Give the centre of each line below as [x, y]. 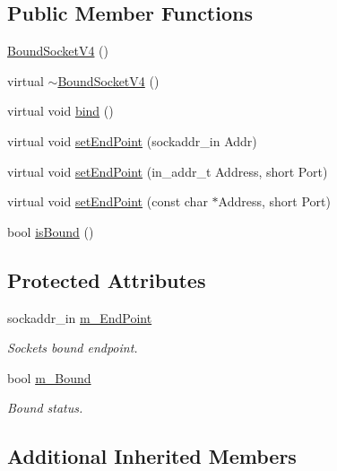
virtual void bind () [60, 111]
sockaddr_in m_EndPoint [80, 317]
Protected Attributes [107, 279]
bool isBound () [51, 231]
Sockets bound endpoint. [73, 348]
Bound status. [45, 408]
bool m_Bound [49, 377]
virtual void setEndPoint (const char [108, 201]
